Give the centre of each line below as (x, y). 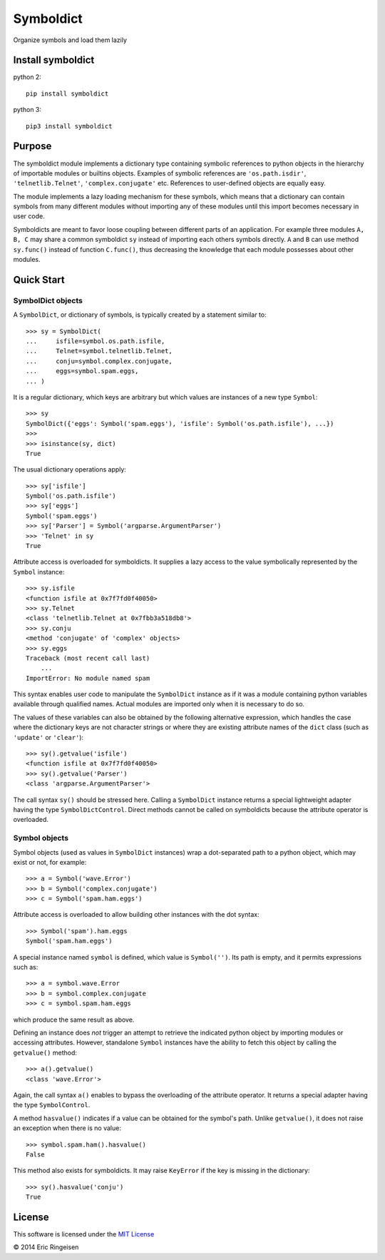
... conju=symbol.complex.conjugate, (99, 361)
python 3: (27, 110)
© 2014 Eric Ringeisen (46, 1247)
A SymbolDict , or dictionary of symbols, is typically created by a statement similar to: (140, 315)
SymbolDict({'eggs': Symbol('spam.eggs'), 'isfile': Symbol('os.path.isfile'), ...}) (180, 423)
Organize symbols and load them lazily (70, 40)
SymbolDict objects (48, 300)
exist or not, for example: (50, 862)
